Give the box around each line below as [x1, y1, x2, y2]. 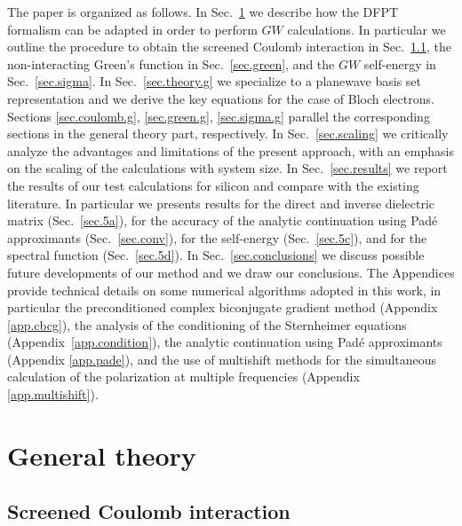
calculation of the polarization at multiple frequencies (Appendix [7, 367, 360, 386]
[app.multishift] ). [7, 385, 99, 404]
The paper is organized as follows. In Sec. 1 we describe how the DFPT [7, 3, 399, 20]
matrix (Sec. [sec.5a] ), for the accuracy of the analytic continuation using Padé [7, 211, 438, 230]
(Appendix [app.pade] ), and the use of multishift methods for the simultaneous [7, 349, 437, 368]
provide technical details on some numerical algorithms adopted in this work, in [7, 280, 442, 299]
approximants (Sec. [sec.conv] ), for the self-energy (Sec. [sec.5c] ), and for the [7, 228, 427, 247]
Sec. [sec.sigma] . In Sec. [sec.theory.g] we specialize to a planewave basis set [7, 72, 422, 90]
